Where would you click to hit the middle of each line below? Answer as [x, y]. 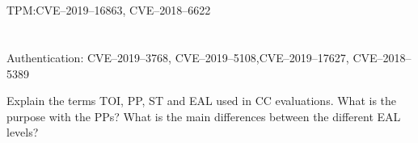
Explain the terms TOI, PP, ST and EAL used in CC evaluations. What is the [202, 101]
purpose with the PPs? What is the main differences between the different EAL [204, 116]
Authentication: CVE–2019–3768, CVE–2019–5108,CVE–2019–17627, [178, 57]
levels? [23, 132]
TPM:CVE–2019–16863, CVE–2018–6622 [109, 10]
